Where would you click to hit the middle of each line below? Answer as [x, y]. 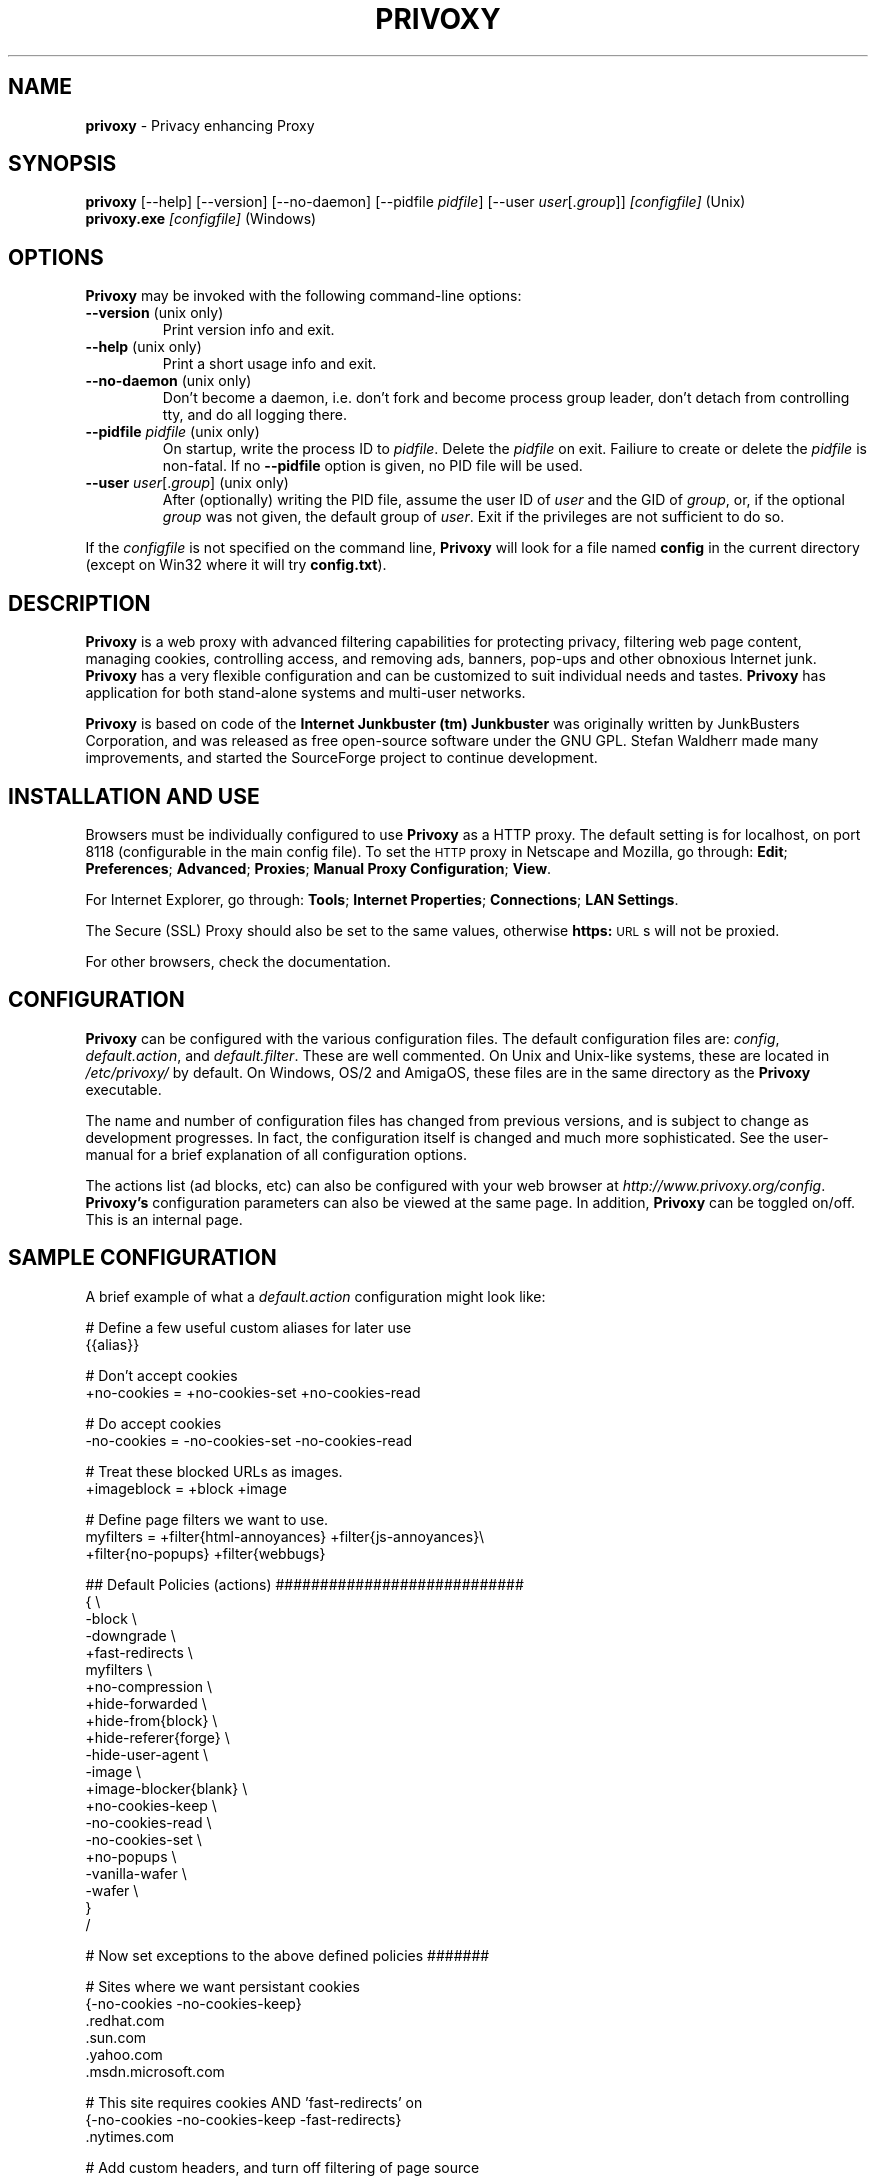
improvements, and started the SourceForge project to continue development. [341, 758]
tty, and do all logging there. [254, 415]
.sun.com [116, 2037]
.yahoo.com [124, 2054]
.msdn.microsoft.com [155, 2071]
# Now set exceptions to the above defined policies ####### [287, 1955]
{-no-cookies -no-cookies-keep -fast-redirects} [243, 2119]
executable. [123, 1089]
